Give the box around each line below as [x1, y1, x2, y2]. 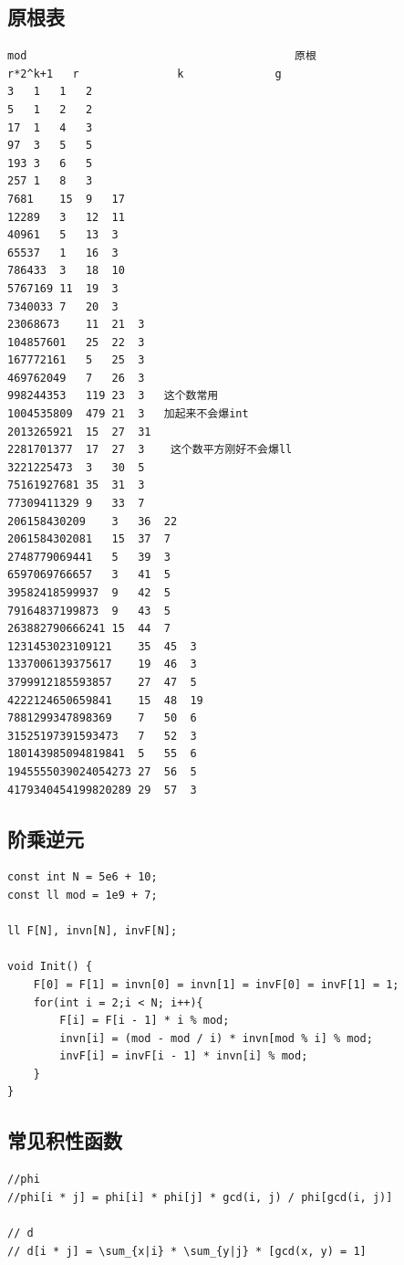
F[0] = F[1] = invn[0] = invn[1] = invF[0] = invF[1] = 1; [33, 977, 399, 991]
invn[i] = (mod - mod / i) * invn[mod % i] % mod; [59, 1031, 373, 1045]
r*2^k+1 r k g [7, 67, 282, 80]
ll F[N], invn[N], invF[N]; [7, 924, 178, 938]
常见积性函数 [7, 1126, 122, 1154]
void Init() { [7, 960, 93, 974]
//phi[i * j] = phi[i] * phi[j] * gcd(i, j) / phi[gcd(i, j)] [7, 1190, 393, 1204]
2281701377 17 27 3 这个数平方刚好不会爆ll [7, 443, 293, 457]
